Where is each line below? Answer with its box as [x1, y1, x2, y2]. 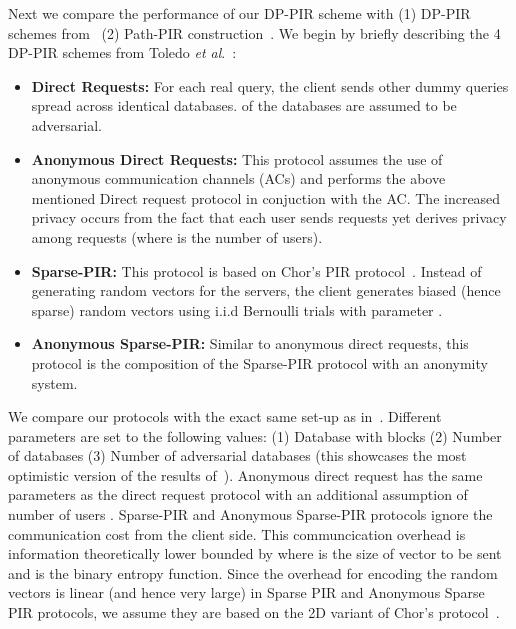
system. [31, 372, 78, 393]
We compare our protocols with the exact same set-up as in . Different [8, 406, 442, 427]
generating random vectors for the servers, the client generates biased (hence [31, 280, 501, 301]
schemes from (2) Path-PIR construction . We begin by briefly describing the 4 [8, 22, 501, 43]
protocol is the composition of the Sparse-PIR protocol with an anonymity [31, 352, 488, 373]
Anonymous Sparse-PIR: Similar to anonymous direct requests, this [31, 333, 469, 354]
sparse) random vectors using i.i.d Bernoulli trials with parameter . [31, 299, 443, 320]
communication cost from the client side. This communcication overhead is [8, 523, 466, 544]
